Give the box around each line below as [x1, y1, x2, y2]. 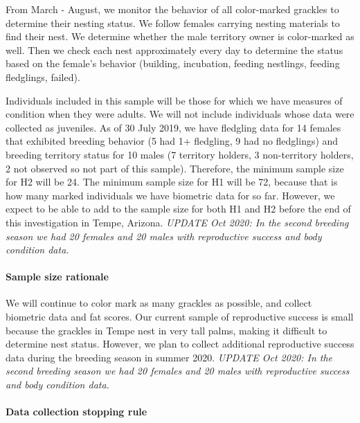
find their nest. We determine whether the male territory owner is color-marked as [6, 29, 354, 44]
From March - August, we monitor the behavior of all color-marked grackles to [6, 2, 339, 16]
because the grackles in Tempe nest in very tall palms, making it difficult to [6, 323, 327, 337]
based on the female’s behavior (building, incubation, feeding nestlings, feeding [6, 56, 340, 71]
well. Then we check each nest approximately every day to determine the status [6, 42, 343, 57]
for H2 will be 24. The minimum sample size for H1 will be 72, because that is [6, 174, 338, 189]
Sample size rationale [6, 269, 109, 284]
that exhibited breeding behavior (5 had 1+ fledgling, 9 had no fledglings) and [6, 134, 339, 148]
